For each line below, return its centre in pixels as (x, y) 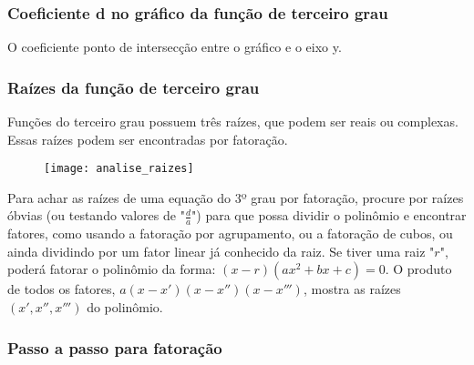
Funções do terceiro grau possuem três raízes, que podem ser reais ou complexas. (233, 122)
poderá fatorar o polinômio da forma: (112, 269)
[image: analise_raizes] (119, 169)
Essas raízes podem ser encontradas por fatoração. (148, 139)
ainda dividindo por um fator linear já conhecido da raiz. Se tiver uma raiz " (221, 251)
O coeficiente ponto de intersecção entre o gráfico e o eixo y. (175, 47)
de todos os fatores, (62, 289)
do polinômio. (125, 307)
